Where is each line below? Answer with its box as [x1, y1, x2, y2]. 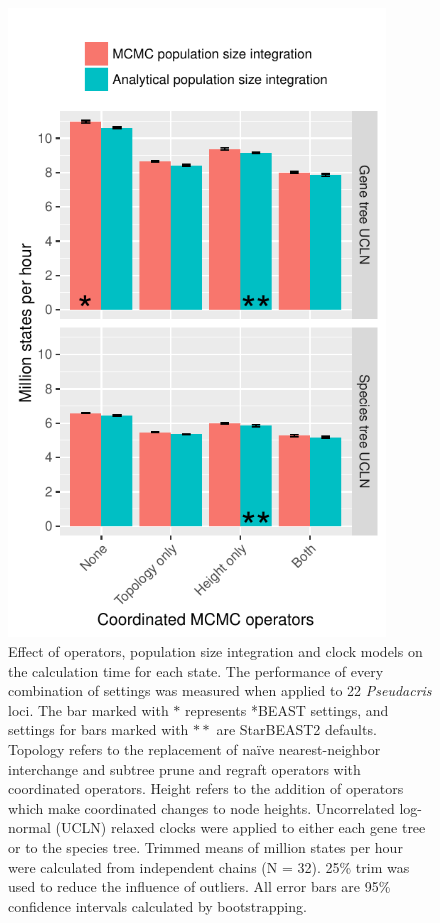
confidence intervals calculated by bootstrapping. [8, 895, 307, 916]
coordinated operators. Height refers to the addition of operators [8, 778, 404, 799]
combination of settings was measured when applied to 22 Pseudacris [8, 680, 432, 701]
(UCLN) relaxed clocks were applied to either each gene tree [55, 817, 426, 838]
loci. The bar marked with [8, 699, 169, 720]
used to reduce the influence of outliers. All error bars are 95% [8, 876, 391, 897]
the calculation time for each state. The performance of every [8, 660, 384, 681]
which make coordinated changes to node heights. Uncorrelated [8, 797, 395, 818]
